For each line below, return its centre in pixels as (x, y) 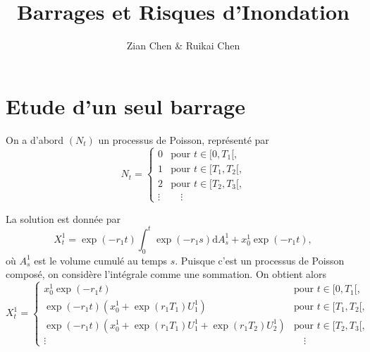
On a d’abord (35, 139)
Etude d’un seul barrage (125, 105)
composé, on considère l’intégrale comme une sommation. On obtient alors (166, 274)
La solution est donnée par (63, 218)
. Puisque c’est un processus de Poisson (260, 260)
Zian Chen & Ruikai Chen (183, 45)
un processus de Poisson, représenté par (184, 139)
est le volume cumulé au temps (101, 260)
